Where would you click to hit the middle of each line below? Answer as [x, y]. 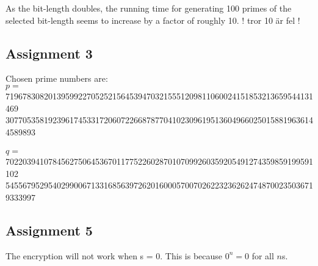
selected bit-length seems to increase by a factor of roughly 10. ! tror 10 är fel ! [153, 20]
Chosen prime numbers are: [57, 78]
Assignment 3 [49, 53]
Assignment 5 [49, 230]
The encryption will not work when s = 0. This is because [114, 255]
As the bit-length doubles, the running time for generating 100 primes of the [149, 8]
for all [263, 255]
